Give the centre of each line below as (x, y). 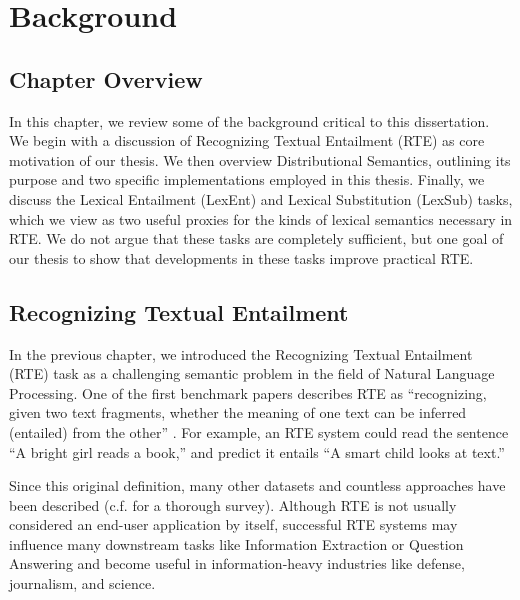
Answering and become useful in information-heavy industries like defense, (237, 563)
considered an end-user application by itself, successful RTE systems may (233, 524)
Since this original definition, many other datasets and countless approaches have (257, 485)
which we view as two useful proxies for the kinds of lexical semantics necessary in (261, 218)
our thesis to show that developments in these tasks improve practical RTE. (241, 257)
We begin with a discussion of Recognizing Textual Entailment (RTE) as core (247, 140)
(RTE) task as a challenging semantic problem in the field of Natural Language (252, 373)
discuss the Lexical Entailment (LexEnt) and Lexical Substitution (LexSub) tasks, (261, 198)
